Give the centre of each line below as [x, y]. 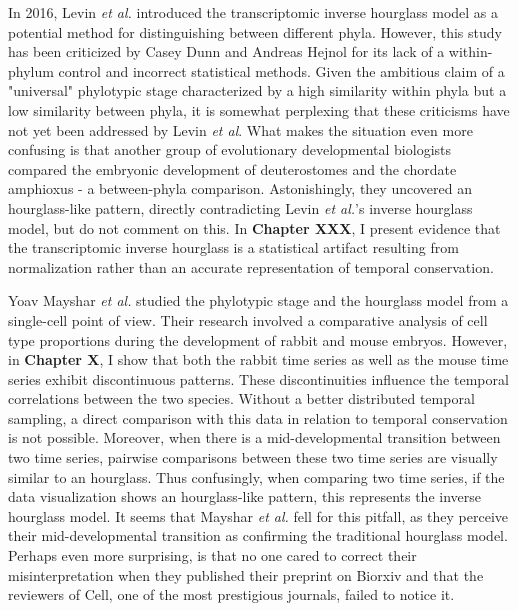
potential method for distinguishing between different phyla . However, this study [255, 31]
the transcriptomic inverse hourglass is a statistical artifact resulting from [233, 247]
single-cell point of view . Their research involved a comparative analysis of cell [248, 319]
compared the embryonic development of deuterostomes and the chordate [232, 168]
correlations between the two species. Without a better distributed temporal [241, 398]
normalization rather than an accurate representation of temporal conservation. [251, 266]
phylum [31, 70]
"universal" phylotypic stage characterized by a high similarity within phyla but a [257, 90]
